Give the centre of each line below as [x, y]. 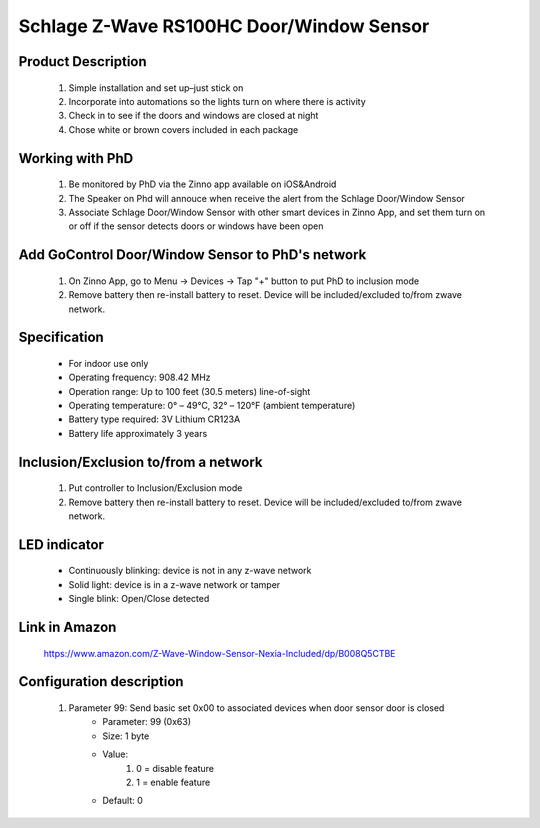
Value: [115, 754]
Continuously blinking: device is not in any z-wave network [190, 571]
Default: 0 [123, 801]
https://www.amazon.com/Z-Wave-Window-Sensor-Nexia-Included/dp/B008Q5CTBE [219, 653]
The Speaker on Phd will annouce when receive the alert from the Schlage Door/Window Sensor [266, 198]
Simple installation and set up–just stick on [156, 87]
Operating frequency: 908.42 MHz [139, 377]
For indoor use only [108, 363]
